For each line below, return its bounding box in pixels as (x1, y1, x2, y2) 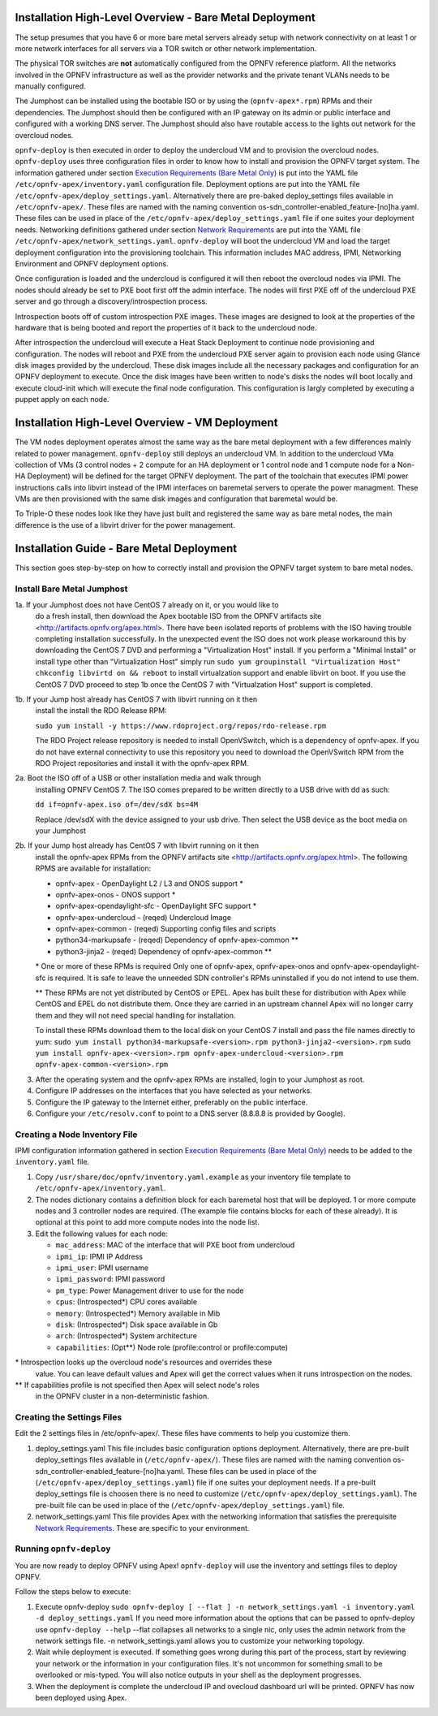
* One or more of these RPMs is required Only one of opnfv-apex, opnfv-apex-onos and (35, 962, 330, 971)
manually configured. (15, 81, 87, 91)
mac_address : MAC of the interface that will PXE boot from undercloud (55, 1240, 295, 1250)
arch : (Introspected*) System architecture (55, 1331, 198, 1341)
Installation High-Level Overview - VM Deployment (15, 416, 278, 430)
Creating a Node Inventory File (15, 1129, 138, 1140)
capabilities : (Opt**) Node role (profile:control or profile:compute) (55, 1342, 288, 1352)
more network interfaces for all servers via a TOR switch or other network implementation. (15, 43, 316, 53)
